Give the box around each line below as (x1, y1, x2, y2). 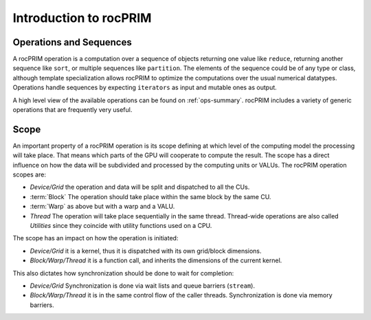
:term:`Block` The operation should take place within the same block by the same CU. (30, 192, 271, 201)
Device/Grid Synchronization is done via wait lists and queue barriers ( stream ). (30, 282, 256, 290)
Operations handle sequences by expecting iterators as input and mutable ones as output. (12, 83, 278, 92)
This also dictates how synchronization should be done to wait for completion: (12, 268, 234, 277)
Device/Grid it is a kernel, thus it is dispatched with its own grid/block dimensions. (30, 247, 262, 255)
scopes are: (12, 170, 46, 179)
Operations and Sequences (12, 36, 132, 48)
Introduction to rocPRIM (12, 10, 152, 25)
